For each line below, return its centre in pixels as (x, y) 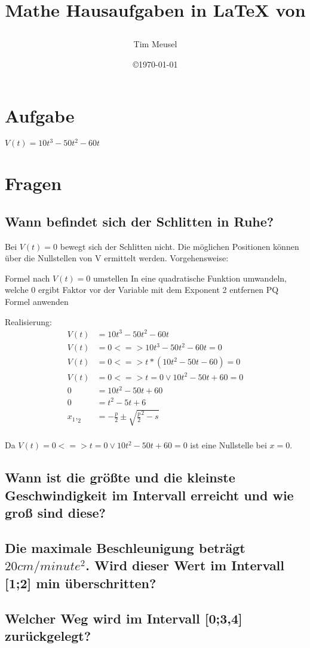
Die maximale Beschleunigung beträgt (125, 547)
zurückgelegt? (48, 635)
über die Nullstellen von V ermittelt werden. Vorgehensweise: (117, 258)
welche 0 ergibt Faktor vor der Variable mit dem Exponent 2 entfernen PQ (142, 290)
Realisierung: (28, 321)
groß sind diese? (55, 513)
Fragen (33, 183)
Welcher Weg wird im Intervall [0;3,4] (124, 618)
